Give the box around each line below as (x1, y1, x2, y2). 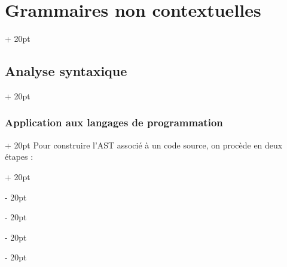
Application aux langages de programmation (5, 115, 223, 130)
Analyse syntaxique (5, 62, 127, 80)
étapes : (5, 150, 33, 163)
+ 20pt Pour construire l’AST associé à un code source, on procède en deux (5, 138, 283, 151)
